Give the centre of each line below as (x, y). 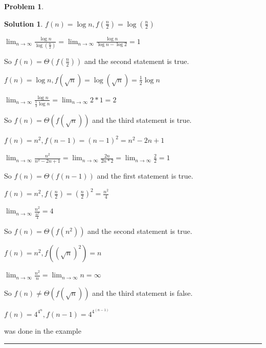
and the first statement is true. (145, 176)
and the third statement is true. (142, 120)
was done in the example (43, 331)
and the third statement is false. (142, 292)
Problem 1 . (24, 6)
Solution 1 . (24, 23)
